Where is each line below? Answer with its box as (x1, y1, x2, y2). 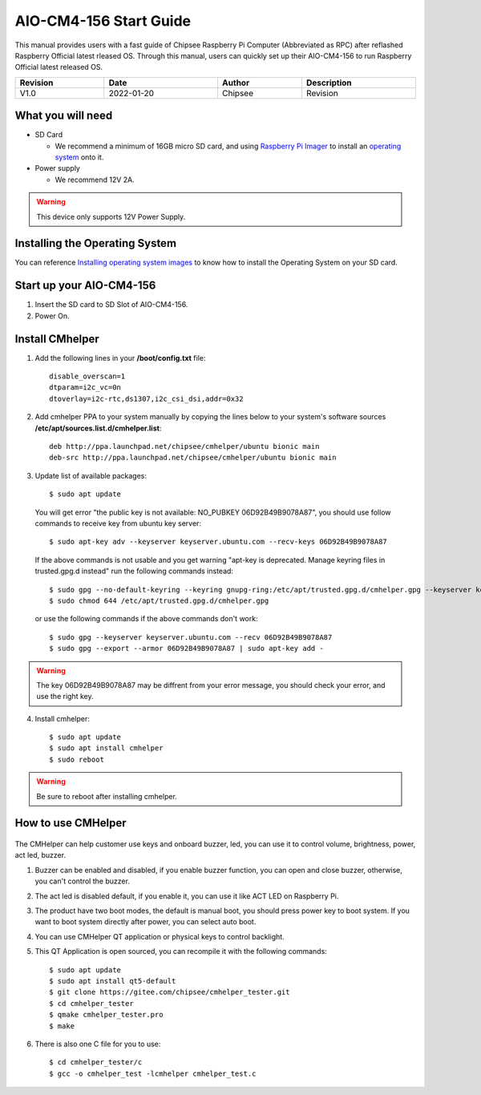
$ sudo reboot (49, 754, 104, 764)
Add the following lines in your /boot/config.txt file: (34, 353, 206, 362)
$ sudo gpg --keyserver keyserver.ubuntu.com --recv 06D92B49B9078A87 (49, 632, 333, 641)
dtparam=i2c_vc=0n (49, 383, 122, 392)
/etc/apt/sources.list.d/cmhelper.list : (34, 423, 162, 433)
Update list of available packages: (34, 471, 148, 480)
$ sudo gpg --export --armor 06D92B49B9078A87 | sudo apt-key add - (49, 644, 324, 653)
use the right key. (36, 692, 94, 701)
